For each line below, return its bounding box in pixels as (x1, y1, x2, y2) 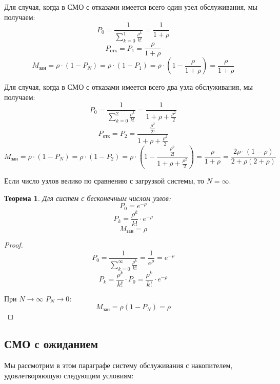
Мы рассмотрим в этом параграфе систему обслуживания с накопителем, (4, 360, 233, 371)
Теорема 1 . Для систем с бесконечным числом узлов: (4, 192, 171, 203)
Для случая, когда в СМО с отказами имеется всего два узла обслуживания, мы (4, 82, 253, 92)
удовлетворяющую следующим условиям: (4, 370, 134, 380)
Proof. (4, 239, 23, 250)
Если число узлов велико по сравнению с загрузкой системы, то (4, 175, 205, 186)
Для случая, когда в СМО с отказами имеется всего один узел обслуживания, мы (4, 2, 257, 12)
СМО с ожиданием (4, 336, 98, 352)
